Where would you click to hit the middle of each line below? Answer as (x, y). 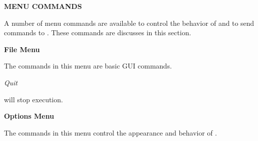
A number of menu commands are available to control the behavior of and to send (129, 23)
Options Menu (29, 116)
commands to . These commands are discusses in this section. (98, 33)
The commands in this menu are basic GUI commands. (88, 66)
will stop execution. (34, 99)
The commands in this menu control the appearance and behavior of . (111, 132)
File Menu (22, 49)
